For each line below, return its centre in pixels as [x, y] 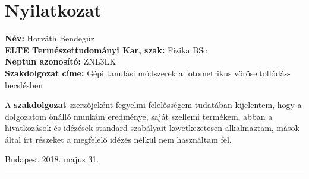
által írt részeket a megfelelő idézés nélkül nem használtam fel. [118, 139]
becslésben [24, 84]
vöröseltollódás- [262, 73]
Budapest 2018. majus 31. [52, 159]
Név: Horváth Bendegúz [50, 38]
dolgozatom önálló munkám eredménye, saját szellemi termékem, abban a [139, 116]
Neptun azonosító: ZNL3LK [61, 61]
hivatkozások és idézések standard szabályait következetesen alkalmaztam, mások [152, 128]
